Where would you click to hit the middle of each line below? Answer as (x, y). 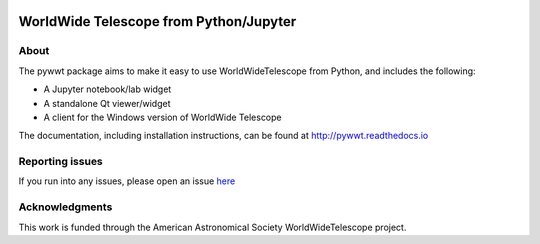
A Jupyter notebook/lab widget (107, 89)
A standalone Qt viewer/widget (107, 103)
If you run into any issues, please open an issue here (127, 181)
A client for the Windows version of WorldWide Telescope (162, 117)
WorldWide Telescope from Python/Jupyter (157, 21)
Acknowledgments (65, 207)
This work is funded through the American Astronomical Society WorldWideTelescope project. (212, 227)
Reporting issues (61, 162)
